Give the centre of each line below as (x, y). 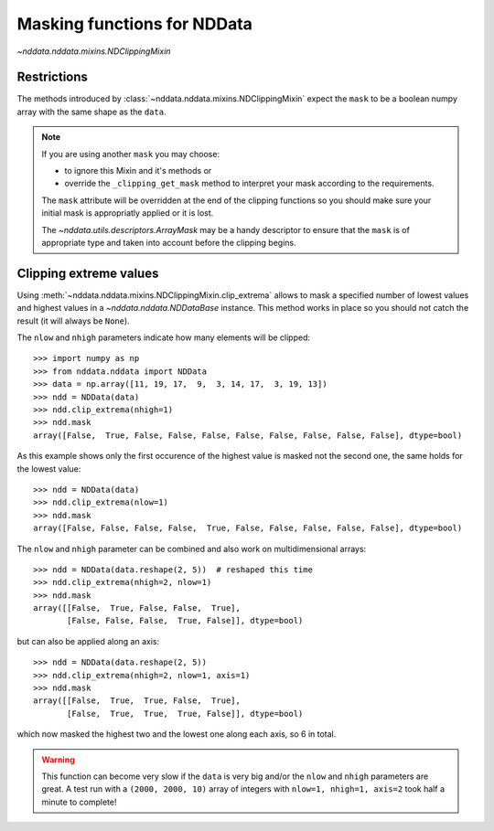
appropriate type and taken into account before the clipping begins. (169, 242)
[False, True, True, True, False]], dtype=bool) (185, 714)
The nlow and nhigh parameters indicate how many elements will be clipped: (164, 337)
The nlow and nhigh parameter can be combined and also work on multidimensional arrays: (192, 549)
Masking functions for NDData (135, 24)
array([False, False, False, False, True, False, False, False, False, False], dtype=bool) (248, 528)
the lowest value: (49, 469)
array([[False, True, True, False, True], (137, 701)
